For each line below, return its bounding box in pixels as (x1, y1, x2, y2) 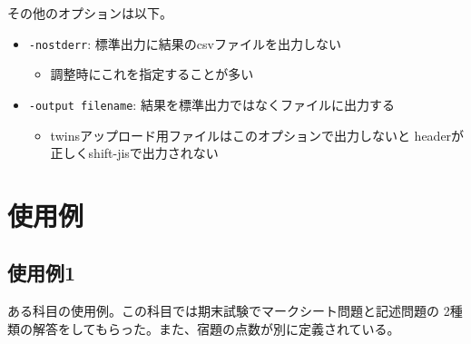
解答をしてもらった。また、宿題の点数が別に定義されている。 (32, 319, 400, 338)
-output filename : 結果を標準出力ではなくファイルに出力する (28, 94, 395, 113)
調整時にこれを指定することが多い (50, 64, 254, 84)
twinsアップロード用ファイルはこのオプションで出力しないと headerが (50, 125, 465, 144)
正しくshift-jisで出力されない (50, 143, 219, 162)
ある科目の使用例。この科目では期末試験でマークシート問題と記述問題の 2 (7, 301, 450, 320)
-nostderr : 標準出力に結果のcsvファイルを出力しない (28, 34, 341, 53)
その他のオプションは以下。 (7, 4, 172, 22)
